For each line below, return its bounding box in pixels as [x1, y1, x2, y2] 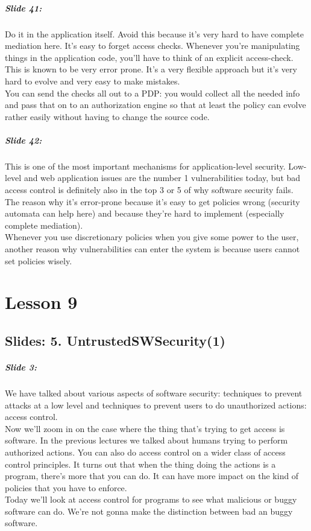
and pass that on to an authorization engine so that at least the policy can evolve [5, 98, 306, 111]
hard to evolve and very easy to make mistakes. [5, 74, 180, 87]
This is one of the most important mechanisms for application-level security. [5, 159, 286, 172]
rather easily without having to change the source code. [5, 110, 210, 122]
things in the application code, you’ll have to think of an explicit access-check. [5, 51, 294, 63]
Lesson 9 [5, 290, 78, 314]
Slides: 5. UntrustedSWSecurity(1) [5, 331, 225, 349]
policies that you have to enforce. [5, 481, 127, 494]
